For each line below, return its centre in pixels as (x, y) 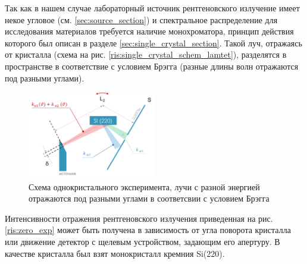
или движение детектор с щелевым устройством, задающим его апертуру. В (142, 241)
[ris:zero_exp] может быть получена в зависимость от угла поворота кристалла (148, 230)
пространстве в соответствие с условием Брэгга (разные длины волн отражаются (152, 66)
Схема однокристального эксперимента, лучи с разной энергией (144, 186)
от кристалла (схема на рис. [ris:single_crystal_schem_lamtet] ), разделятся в (146, 54)
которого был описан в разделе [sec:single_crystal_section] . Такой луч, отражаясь (153, 43)
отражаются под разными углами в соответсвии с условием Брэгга (149, 198)
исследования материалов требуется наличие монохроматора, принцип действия (149, 31)
